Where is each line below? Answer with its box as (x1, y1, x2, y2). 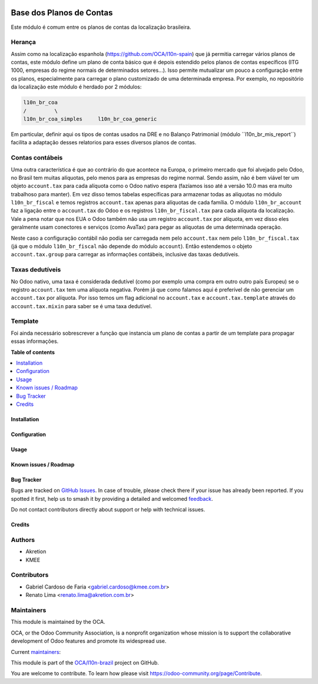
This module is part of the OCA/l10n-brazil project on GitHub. (11, 659, 159, 666)
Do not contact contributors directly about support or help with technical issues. (11, 506, 206, 513)
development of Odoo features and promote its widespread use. (11, 637, 167, 645)
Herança (11, 38, 37, 47)
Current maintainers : (11, 648, 61, 655)
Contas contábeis (11, 154, 63, 162)
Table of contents (11, 348, 55, 356)
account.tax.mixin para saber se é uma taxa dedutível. (11, 302, 153, 309)
